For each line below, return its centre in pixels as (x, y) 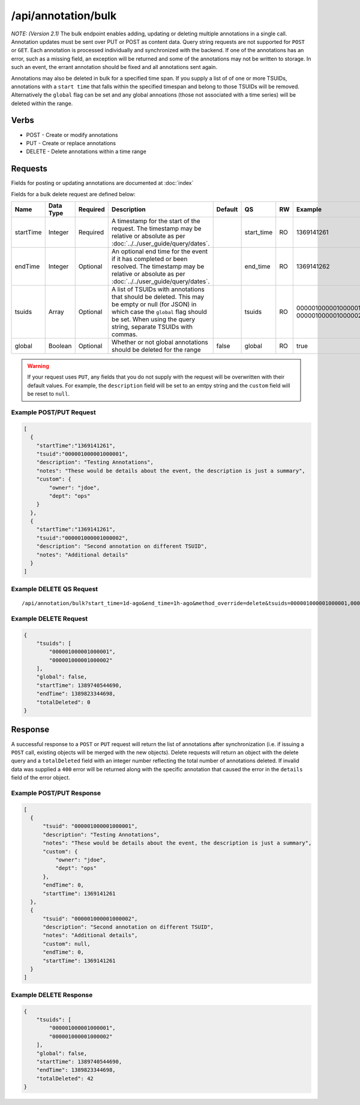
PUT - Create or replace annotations (71, 143)
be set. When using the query (153, 319)
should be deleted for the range (156, 350)
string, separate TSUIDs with (152, 327)
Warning (38, 366)
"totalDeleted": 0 (63, 702)
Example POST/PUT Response (56, 793)
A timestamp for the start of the (156, 221)
